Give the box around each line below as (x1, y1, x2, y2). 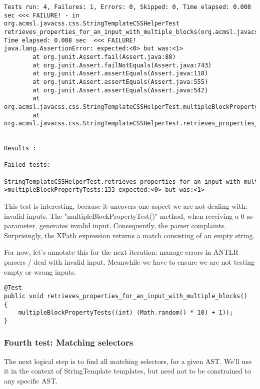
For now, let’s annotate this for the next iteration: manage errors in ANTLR (4, 247, 238, 257)
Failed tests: (4, 161, 51, 169)
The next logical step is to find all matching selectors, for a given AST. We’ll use (4, 356, 252, 366)
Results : (4, 145, 36, 152)
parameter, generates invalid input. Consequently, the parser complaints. (4, 220, 226, 231)
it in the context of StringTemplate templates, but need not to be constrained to (4, 366, 251, 376)
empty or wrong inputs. (4, 266, 76, 277)
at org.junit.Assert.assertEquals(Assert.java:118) (32, 70, 208, 77)
